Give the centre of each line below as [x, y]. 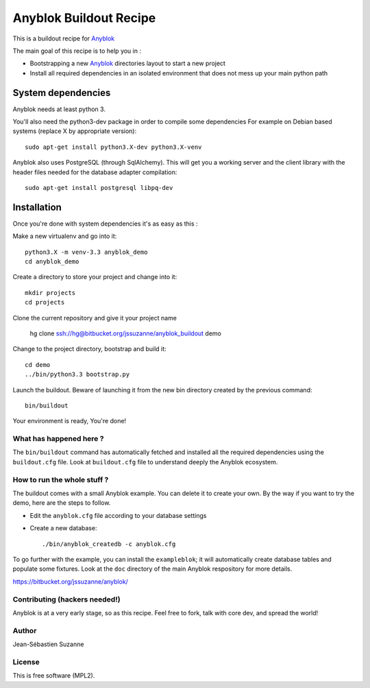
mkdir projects [50, 293]
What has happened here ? [58, 439]
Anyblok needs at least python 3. [59, 109]
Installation [37, 207]
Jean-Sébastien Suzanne [48, 644]
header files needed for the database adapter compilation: [95, 172]
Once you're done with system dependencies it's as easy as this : [105, 224]
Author [25, 630]
